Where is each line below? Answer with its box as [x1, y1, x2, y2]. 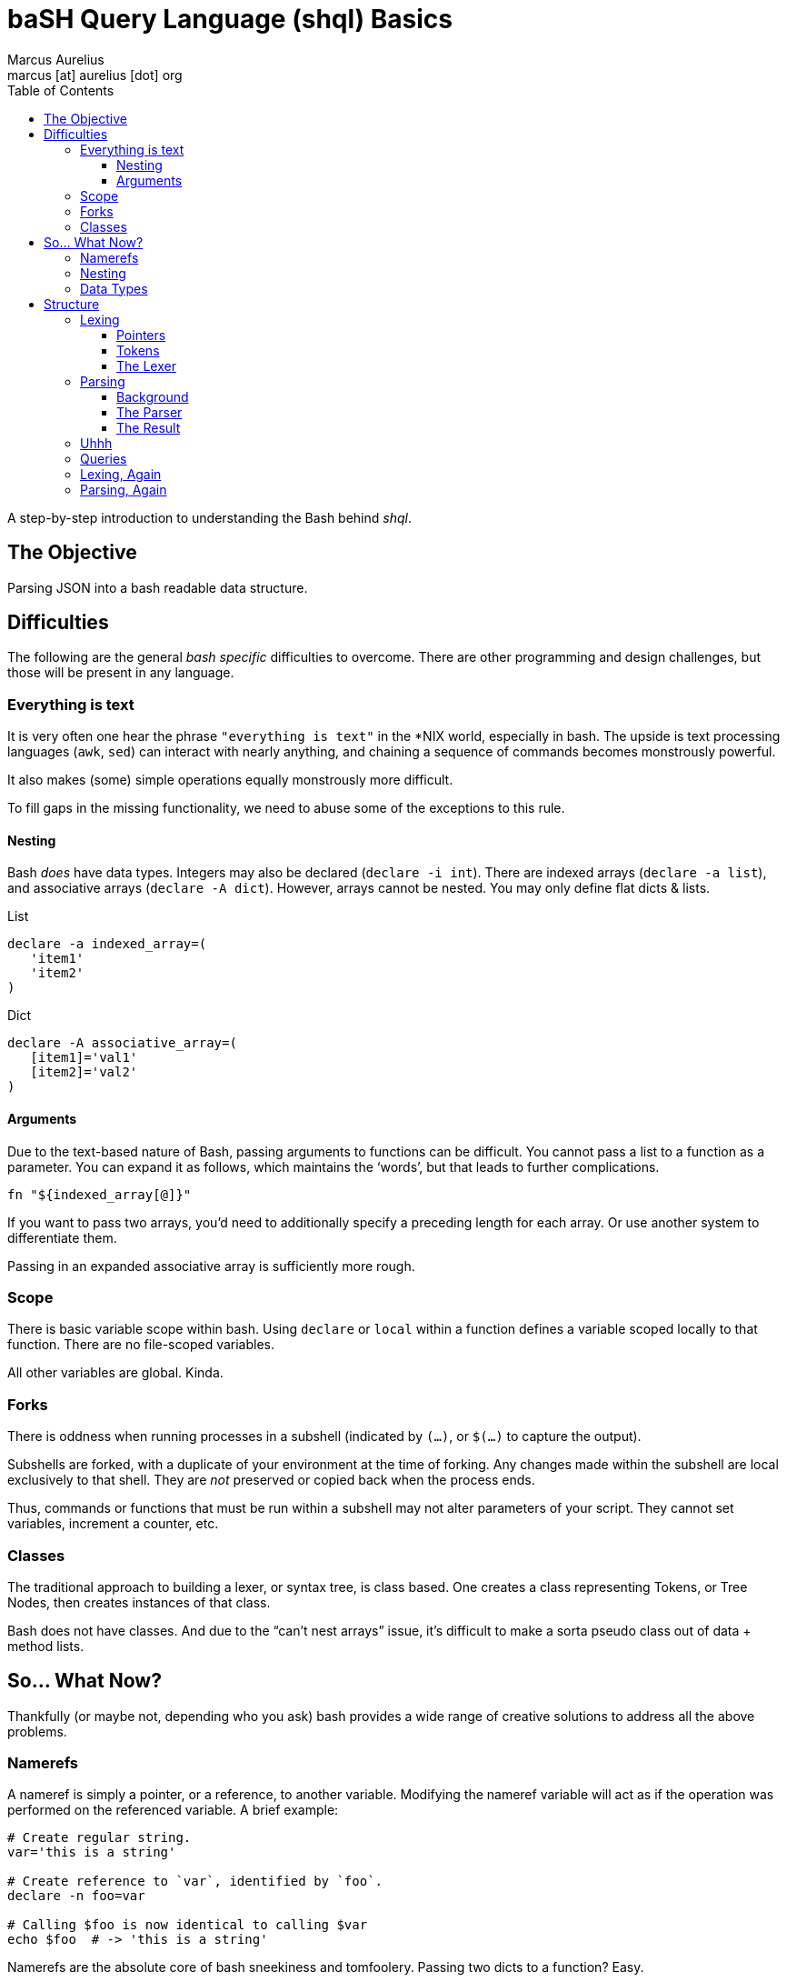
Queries [80, 450, 127, 466]
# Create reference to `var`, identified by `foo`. [7, 1874, 384, 1889]
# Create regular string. [7, 1830, 192, 1846]
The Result [116, 419, 181, 435]
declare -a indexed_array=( [7, 936, 207, 952]
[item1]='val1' [30, 1050, 138, 1066]
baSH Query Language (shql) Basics [7, 4, 453, 35]
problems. [7, 1723, 67, 1739]
